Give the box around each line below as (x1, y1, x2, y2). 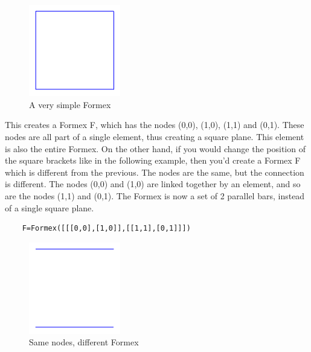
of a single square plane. (5, 201, 94, 214)
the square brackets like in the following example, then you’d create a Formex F (5, 154, 301, 167)
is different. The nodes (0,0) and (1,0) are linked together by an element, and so (5, 178, 301, 190)
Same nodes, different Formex (29, 336, 139, 348)
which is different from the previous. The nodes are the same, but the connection (5, 165, 304, 178)
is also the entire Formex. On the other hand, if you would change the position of (5, 142, 306, 155)
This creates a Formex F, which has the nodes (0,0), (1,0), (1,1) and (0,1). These (5, 118, 304, 131)
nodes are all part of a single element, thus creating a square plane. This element (5, 130, 304, 142)
